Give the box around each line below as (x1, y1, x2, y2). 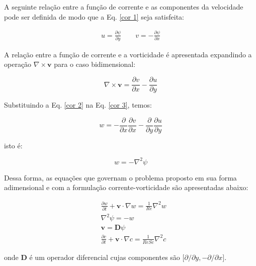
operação (4, 59, 32, 69)
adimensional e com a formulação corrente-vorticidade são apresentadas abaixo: (4, 182, 248, 193)
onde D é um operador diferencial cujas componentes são (4, 252, 180, 262)
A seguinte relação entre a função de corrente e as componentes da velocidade (4, 2, 243, 12)
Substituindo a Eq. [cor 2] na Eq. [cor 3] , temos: (4, 100, 152, 110)
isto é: (4, 140, 23, 150)
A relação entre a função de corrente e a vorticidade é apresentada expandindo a (4, 49, 252, 59)
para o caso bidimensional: (54, 59, 136, 69)
